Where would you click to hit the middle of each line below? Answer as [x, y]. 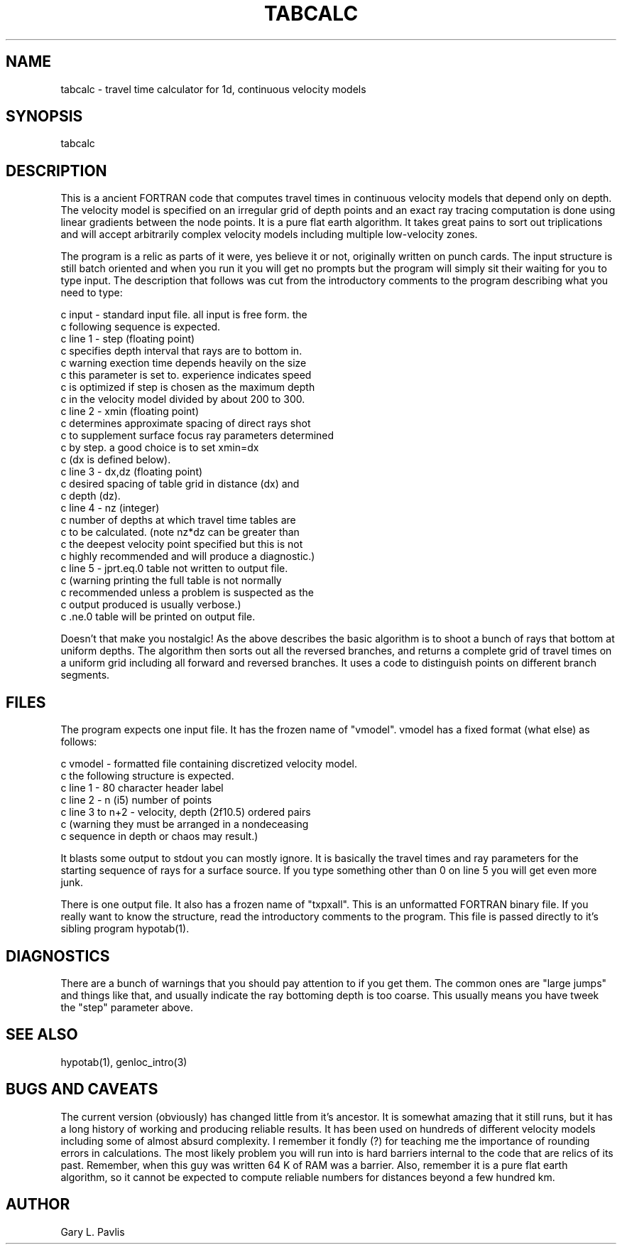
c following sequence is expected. [141, 327]
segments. [85, 675]
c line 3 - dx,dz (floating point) [132, 472]
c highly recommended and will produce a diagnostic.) [188, 556]
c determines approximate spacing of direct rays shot [186, 424]
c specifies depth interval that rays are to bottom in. [181, 351]
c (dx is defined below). [116, 460]
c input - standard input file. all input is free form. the [184, 315]
